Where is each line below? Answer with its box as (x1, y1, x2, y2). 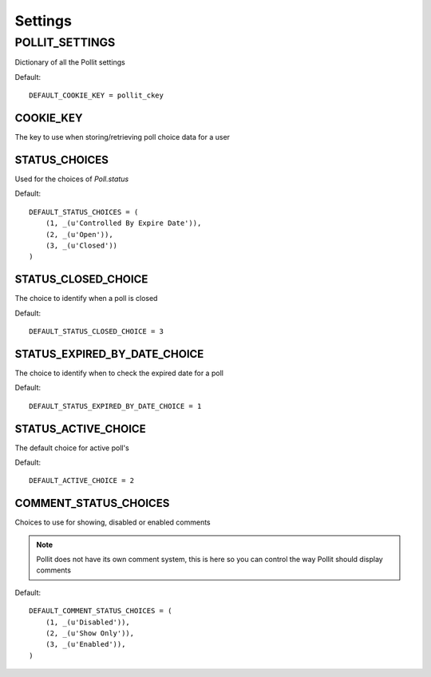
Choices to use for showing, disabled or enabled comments (14, 517, 211, 527)
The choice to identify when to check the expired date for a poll (14, 368, 223, 378)
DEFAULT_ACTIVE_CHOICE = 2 (29, 476, 135, 485)
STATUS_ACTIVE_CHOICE (14, 422, 147, 435)
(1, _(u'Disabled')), (45, 617, 131, 627)
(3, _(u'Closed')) (45, 240, 118, 250)
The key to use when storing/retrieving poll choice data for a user (14, 133, 231, 142)
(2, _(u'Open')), (45, 230, 113, 239)
